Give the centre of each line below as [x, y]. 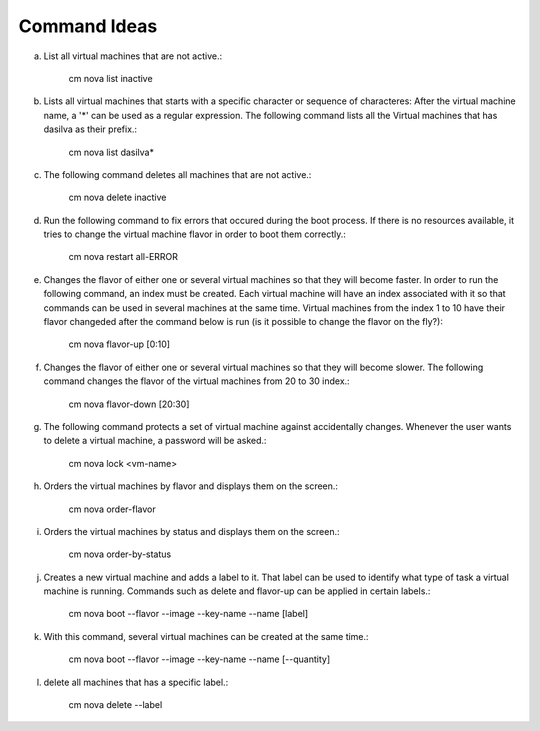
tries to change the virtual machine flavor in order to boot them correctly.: [195, 234]
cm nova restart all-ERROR [123, 257]
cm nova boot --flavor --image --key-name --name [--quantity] [199, 659]
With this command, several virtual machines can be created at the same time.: [206, 636]
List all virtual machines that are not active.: [133, 56]
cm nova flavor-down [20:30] [129, 404]
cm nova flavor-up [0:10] [119, 344]
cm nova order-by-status [120, 554]
